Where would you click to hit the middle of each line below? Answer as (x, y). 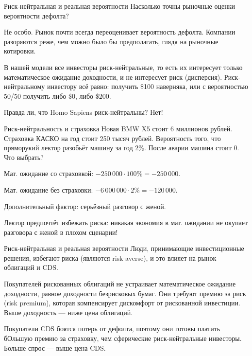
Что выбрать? (24, 157)
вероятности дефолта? (36, 15)
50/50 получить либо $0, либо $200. (58, 96)
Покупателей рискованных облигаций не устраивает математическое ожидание (120, 284)
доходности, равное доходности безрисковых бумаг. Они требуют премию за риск (125, 293)
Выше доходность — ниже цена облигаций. (68, 312)
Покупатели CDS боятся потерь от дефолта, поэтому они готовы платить (112, 329)
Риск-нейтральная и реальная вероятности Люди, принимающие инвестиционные (124, 248)
